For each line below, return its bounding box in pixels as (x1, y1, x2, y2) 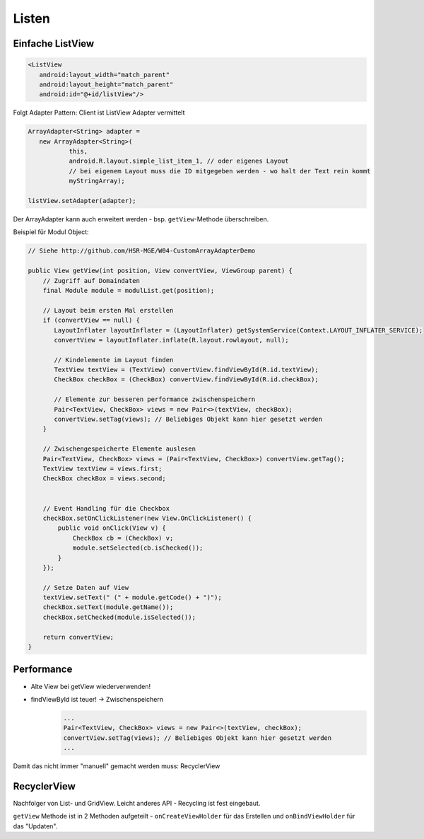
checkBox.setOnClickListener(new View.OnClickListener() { (42, 514, 252, 522)
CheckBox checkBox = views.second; (42, 475, 166, 482)
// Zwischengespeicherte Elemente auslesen (42, 445, 196, 453)
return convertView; (42, 633, 114, 641)
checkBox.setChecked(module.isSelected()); (42, 613, 196, 621)
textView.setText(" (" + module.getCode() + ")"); (42, 594, 222, 601)
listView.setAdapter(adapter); (28, 197, 137, 205)
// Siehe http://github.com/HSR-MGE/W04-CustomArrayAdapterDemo (28, 247, 256, 255)
